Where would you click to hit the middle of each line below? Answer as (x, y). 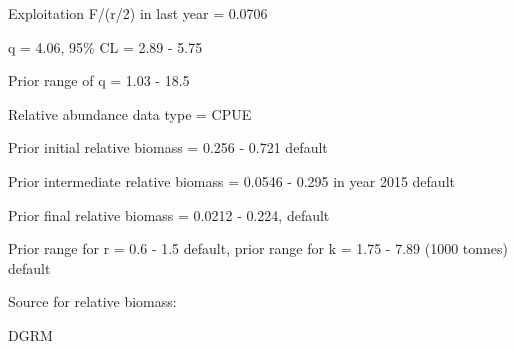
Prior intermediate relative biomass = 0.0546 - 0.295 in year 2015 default (231, 180)
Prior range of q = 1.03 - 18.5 (99, 80)
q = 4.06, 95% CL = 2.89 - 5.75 (105, 46)
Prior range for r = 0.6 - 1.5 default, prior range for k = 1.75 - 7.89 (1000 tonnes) (258, 248)
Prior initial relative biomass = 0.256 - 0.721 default (168, 147)
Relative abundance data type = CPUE (130, 113)
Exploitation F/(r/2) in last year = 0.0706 (138, 13)
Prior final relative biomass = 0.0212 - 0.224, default (169, 214)
